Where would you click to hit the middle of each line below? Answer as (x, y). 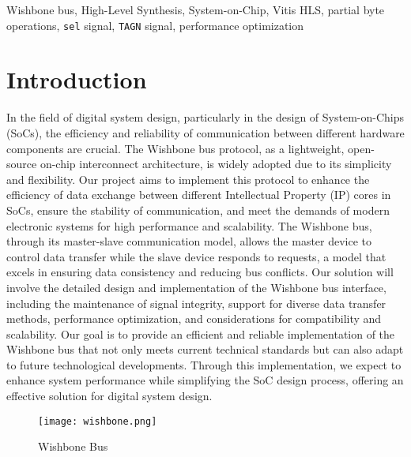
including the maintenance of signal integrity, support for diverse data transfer (196, 303)
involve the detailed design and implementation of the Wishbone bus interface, (196, 287)
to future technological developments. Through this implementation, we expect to (204, 364)
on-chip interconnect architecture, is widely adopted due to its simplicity (216, 164)
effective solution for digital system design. (109, 396)
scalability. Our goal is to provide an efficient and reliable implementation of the (201, 333)
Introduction (77, 79)
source (22, 164)
